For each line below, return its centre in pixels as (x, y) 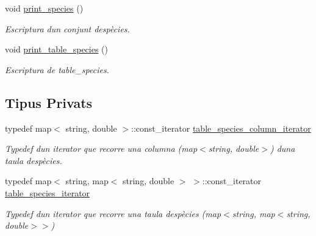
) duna (282, 148)
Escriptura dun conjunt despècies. (67, 28)
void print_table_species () (56, 49)
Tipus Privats (49, 102)
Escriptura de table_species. (57, 69)
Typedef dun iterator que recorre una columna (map (101, 148)
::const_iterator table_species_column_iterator (221, 128)
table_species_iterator (48, 192)
